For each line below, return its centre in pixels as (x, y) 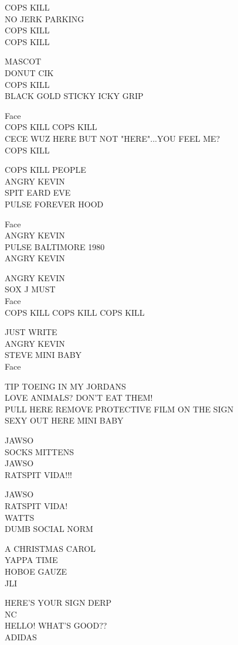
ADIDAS (21, 637)
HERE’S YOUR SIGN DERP (58, 603)
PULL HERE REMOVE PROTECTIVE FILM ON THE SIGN (119, 409)
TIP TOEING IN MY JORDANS (65, 386)
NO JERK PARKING (45, 18)
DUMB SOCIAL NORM (49, 529)
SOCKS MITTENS (40, 451)
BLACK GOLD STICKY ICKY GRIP (74, 96)
